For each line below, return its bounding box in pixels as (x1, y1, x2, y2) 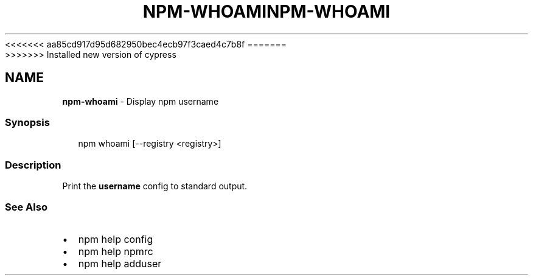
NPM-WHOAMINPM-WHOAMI (142, 1, 391, 22)
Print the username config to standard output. (62, 181, 248, 192)
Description (5, 158, 61, 171)
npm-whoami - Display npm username (62, 96, 219, 107)
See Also (5, 201, 47, 214)
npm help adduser (78, 257, 162, 270)
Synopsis (5, 116, 50, 128)
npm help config (78, 233, 153, 245)
